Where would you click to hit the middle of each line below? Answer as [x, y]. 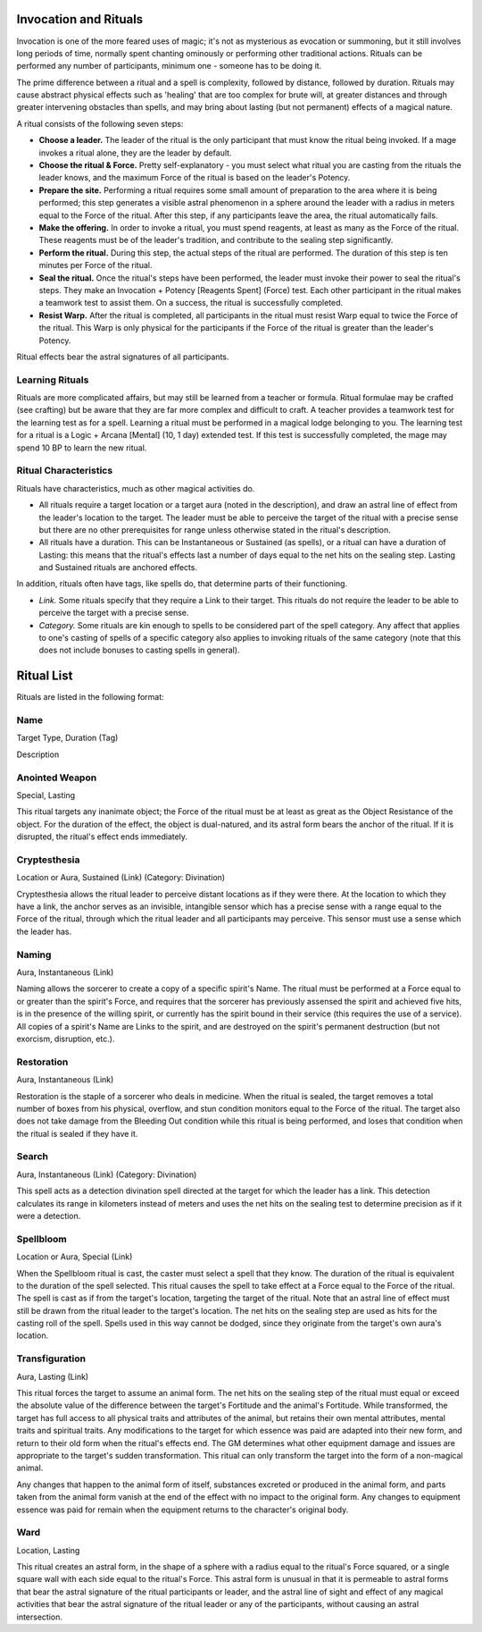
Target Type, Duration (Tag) [67, 738]
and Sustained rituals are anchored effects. [118, 568]
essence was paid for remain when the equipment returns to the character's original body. [183, 1510]
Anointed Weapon [57, 778]
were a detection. [49, 1216]
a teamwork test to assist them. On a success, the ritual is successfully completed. [191, 303]
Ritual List [45, 676]
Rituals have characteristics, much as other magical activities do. [136, 488]
